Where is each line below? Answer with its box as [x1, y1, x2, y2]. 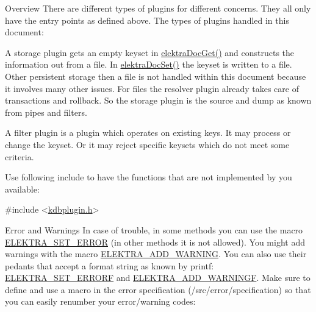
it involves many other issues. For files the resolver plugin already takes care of [5, 82, 299, 94]
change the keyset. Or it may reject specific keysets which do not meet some [5, 138, 290, 151]
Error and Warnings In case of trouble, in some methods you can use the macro [5, 223, 303, 236]
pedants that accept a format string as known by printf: [5, 259, 214, 272]
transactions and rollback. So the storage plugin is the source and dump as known [5, 94, 312, 107]
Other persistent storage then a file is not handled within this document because [5, 69, 306, 82]
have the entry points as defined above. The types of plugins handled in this [5, 13, 289, 26]
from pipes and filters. [5, 105, 87, 118]
